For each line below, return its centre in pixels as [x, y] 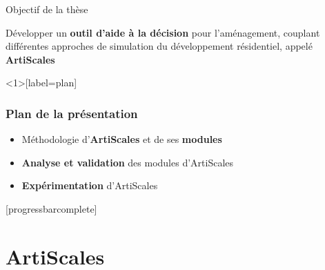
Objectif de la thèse [47, 9]
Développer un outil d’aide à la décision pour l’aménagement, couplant [163, 32]
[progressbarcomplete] [51, 208]
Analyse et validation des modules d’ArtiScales [128, 162]
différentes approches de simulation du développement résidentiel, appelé [159, 46]
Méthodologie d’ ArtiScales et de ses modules [122, 139]
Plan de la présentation [72, 113]
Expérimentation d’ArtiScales [90, 185]
